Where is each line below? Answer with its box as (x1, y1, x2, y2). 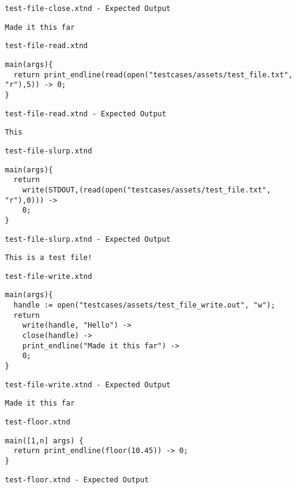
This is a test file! (5, 253, 93, 262)
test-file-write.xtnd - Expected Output (5, 380, 171, 389)
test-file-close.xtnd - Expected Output (5, 4, 171, 13)
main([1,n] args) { (5, 436, 83, 445)
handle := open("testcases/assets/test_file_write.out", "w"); (13, 301, 275, 310)
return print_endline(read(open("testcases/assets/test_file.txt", (13, 70, 293, 79)
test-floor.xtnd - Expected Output (5, 475, 149, 484)
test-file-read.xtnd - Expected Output (5, 109, 166, 118)
